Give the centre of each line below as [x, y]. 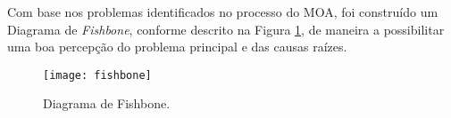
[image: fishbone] [97, 75]
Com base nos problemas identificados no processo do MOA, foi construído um [223, 12]
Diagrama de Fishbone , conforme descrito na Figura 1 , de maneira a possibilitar [226, 29]
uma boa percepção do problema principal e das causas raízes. [177, 47]
